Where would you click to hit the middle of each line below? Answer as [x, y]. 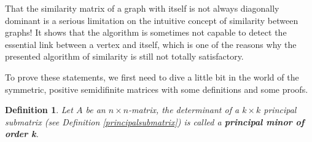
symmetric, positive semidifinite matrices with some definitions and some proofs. [157, 89]
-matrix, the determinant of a [184, 110]
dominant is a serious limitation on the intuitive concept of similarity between [152, 20]
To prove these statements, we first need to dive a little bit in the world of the [152, 77]
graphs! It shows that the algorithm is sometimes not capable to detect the [146, 32]
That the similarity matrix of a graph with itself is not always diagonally [142, 8]
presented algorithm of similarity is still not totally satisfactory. [124, 56]
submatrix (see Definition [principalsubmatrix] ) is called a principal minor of [155, 121]
